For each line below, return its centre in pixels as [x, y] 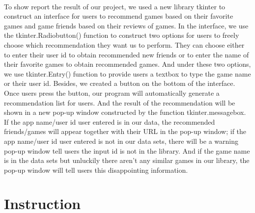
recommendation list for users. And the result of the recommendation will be [120, 102]
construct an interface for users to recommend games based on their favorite [119, 16]
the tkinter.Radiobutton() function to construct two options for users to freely [122, 35]
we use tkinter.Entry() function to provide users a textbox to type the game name [127, 73]
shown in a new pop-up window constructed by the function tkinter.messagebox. [125, 112]
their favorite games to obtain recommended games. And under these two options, [127, 64]
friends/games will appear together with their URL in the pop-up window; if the [125, 131]
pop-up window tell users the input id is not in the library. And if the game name [127, 150]
